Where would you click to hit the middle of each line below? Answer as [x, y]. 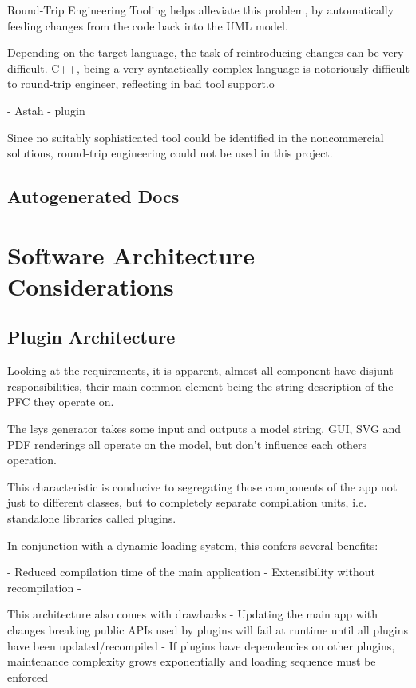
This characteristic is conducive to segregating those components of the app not [202, 486]
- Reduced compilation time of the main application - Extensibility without [191, 572]
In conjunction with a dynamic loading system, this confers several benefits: [193, 545]
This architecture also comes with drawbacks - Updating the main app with [192, 614]
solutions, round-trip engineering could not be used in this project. [170, 153]
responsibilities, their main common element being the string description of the [200, 386]
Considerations [91, 286]
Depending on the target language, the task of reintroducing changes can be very [206, 52]
